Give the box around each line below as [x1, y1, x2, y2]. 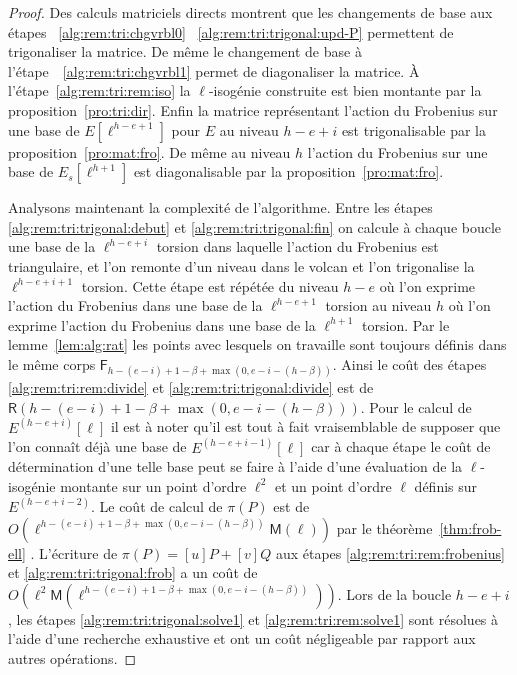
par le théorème [336, 517, 433, 538]
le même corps [8, 353, 96, 374]
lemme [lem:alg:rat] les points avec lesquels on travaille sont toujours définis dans [8, 334, 507, 355]
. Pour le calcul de [360, 396, 472, 417]
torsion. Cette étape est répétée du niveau [81, 275, 339, 296]
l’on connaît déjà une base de [8, 436, 187, 457]
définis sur [414, 475, 478, 496]
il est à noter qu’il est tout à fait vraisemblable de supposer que [110, 416, 501, 437]
